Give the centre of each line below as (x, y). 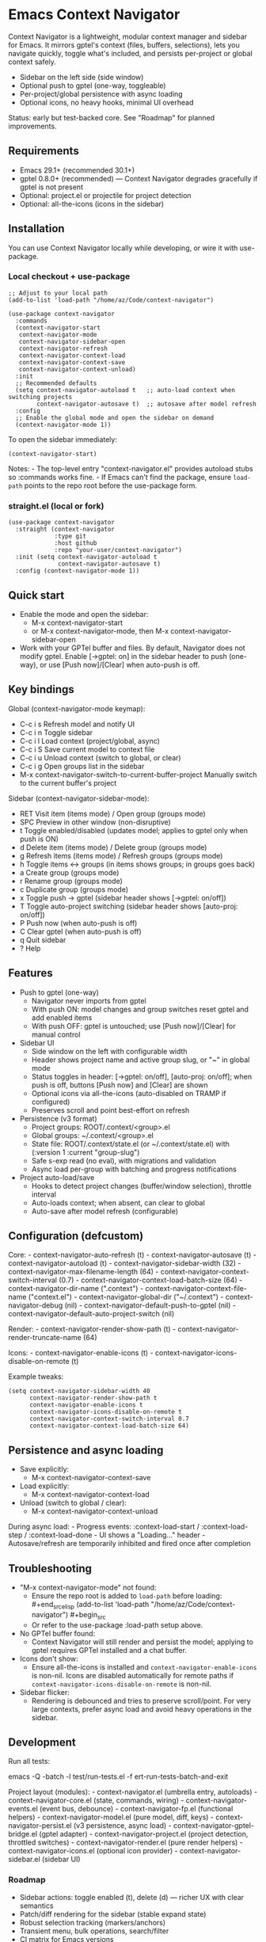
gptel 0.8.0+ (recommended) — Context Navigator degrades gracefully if (139, 178)
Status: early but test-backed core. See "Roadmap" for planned (112, 117)
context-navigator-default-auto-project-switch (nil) (91, 1314)
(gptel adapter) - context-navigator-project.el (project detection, (144, 1834)
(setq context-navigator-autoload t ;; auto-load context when (125, 390)
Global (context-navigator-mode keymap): (77, 708)
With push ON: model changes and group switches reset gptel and (140, 1009)
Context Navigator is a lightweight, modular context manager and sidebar (128, 36)
